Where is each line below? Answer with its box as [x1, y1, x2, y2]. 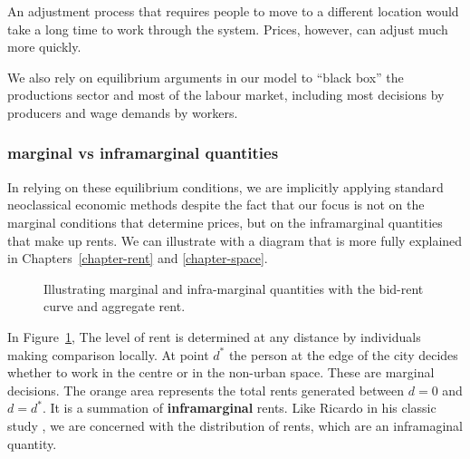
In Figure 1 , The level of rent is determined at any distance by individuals [7, 327, 421, 346]
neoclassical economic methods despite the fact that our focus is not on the [7, 195, 425, 214]
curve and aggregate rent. [43, 297, 186, 316]
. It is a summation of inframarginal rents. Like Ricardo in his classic [42, 398, 436, 417]
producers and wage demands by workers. [7, 103, 238, 122]
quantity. [7, 434, 57, 453]
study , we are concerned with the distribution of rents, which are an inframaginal [7, 415, 463, 435]
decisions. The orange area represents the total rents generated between [7, 380, 405, 399]
